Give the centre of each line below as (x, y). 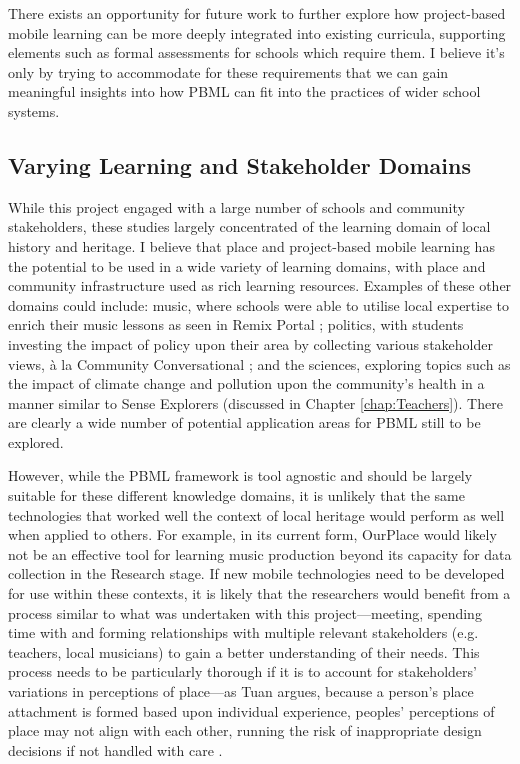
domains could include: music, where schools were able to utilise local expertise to (259, 304)
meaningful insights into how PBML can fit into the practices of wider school (244, 91)
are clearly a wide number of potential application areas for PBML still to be (244, 422)
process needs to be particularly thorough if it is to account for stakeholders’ (242, 671)
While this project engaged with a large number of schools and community (236, 206)
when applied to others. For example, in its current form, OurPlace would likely (252, 534)
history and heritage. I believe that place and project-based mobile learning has (251, 245)
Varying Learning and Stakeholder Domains (239, 164)
